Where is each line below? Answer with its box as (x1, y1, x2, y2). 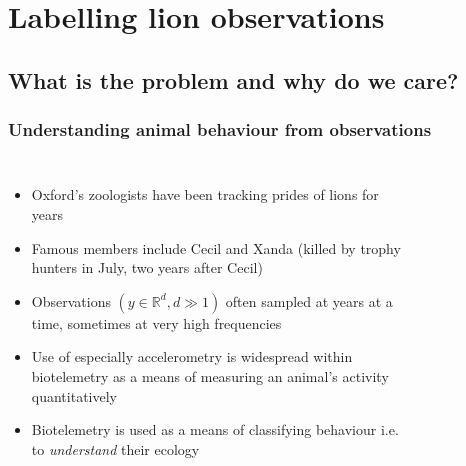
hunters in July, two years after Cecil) (31, 257, 263, 278)
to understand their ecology (31, 438, 200, 459)
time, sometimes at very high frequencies (31, 312, 282, 333)
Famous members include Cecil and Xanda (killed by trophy (31, 237, 401, 258)
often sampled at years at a (225, 290, 393, 311)
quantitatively (31, 385, 117, 406)
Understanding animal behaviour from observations (8, 117, 432, 142)
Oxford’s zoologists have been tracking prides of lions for (31, 184, 379, 205)
